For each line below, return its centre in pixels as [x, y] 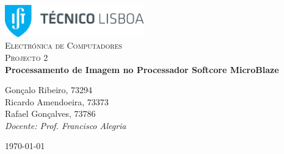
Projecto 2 [27, 57]
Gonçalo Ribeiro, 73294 [49, 90]
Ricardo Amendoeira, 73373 [57, 101]
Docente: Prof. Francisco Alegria [66, 125]
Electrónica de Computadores [64, 45]
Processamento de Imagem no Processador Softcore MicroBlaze [142, 69]
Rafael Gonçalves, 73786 [50, 114]
